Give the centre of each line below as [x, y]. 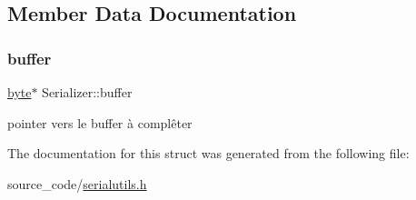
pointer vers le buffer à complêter [100, 122]
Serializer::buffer [87, 92]
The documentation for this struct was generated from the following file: [208, 153]
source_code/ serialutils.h [77, 183]
